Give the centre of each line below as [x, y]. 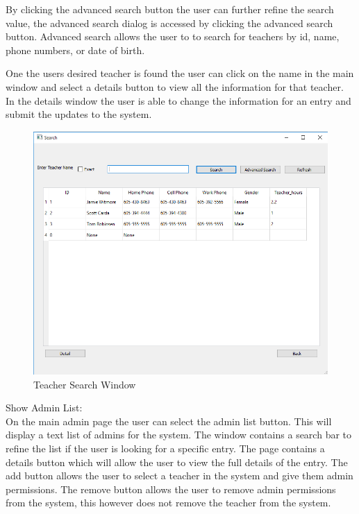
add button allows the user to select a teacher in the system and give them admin [179, 476]
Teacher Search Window [85, 384]
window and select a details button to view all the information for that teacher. [175, 86]
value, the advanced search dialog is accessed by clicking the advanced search [169, 23]
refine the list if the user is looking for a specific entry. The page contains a [165, 448]
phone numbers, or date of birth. [75, 50]
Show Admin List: [44, 408]
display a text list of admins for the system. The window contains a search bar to [179, 435]
